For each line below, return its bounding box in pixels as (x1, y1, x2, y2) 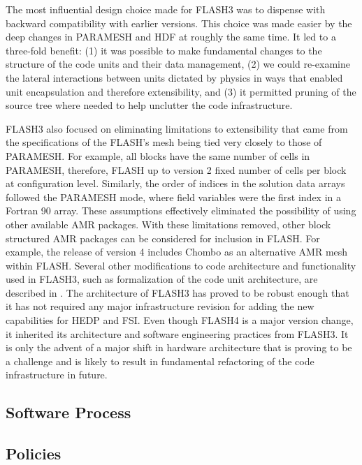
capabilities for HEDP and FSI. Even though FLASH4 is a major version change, (6, 313, 354, 327)
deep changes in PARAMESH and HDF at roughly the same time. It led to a (6, 29, 336, 44)
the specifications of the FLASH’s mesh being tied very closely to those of (6, 135, 322, 149)
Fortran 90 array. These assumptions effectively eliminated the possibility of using (6, 203, 356, 218)
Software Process (6, 401, 131, 423)
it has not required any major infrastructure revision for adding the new (6, 299, 314, 313)
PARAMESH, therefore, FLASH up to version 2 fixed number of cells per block (6, 162, 347, 177)
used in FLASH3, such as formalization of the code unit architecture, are (6, 272, 318, 286)
